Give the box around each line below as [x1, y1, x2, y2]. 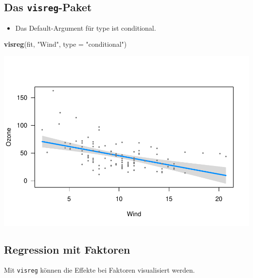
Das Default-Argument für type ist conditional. [15, 22, 156, 33]
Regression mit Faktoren [4, 241, 130, 257]
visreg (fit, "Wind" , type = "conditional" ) [4, 39, 127, 49]
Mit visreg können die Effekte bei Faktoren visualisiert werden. [4, 264, 195, 275]
